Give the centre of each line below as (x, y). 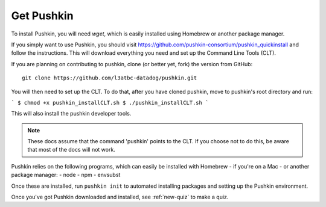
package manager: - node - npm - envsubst (66, 175)
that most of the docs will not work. (72, 150)
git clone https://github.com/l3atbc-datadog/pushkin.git (110, 78)
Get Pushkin (42, 16)
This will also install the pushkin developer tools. (71, 114)
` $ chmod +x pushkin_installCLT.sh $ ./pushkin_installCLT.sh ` (110, 103)
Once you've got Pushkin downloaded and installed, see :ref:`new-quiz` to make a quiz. (120, 197)
